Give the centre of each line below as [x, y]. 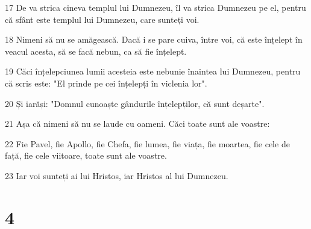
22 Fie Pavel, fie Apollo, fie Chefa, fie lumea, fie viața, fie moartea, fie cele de [147, 143]
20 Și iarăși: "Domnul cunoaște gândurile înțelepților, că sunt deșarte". [135, 103]
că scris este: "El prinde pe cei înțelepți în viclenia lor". [106, 83]
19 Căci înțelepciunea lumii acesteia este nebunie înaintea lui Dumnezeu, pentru [153, 71]
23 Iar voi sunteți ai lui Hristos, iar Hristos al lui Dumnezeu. [117, 175]
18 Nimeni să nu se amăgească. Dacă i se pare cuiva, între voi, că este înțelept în [154, 39]
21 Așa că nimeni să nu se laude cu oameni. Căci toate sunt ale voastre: [137, 124]
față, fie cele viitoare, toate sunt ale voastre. [86, 155]
